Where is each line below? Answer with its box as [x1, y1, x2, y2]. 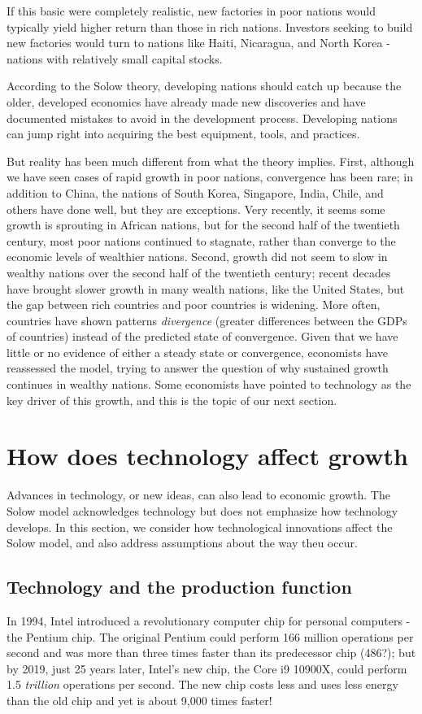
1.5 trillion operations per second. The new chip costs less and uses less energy [7, 676, 398, 693]
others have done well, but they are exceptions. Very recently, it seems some [7, 200, 385, 217]
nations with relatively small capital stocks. [7, 50, 223, 67]
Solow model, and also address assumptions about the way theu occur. [7, 534, 358, 551]
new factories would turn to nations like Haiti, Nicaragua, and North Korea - [7, 34, 390, 51]
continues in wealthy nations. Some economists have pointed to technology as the [7, 376, 411, 393]
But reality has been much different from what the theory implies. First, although [7, 152, 415, 169]
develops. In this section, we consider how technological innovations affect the [7, 518, 393, 535]
